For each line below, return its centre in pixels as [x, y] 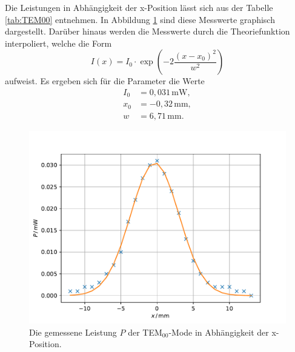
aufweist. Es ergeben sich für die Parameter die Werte [105, 81]
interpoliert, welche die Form [58, 43]
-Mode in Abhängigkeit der [219, 332]
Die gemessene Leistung [73, 332]
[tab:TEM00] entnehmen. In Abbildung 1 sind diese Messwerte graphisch [140, 19]
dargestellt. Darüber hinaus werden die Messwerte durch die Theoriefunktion [147, 31]
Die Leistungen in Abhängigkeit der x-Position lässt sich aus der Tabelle [139, 7]
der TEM [145, 332]
